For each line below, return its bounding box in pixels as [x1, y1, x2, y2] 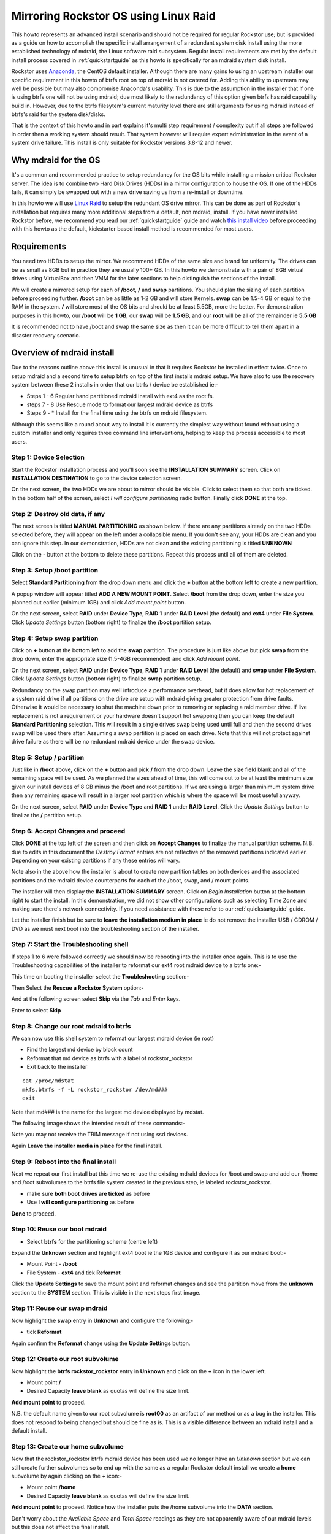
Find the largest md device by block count [26, 1046, 133, 1054]
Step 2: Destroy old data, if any [11, 509, 105, 518]
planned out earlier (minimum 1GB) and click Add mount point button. [11, 599, 186, 606]
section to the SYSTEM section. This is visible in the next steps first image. [11, 1289, 201, 1296]
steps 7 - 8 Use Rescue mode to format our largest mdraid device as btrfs [26, 401, 213, 408]
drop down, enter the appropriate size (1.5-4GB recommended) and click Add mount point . [11, 655, 240, 663]
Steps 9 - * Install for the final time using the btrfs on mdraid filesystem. [26, 409, 208, 417]
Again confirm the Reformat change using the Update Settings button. [11, 1339, 191, 1347]
